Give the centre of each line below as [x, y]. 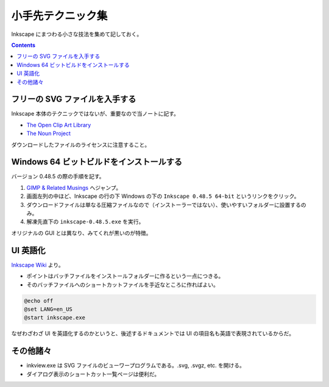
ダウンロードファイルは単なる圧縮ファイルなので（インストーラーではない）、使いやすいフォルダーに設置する [164, 204]
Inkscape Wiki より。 [37, 265]
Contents [23, 45]
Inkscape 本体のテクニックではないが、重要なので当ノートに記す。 [95, 114]
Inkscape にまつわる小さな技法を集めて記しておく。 [77, 34]
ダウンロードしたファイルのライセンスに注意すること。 [81, 145]
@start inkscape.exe [55, 318]
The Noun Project [49, 133]
